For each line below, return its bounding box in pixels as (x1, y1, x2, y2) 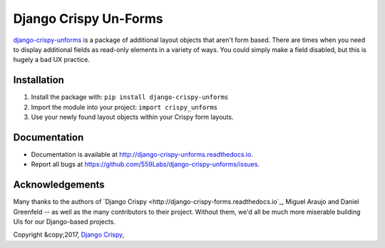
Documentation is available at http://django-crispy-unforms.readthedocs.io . (31, 150, 253, 158)
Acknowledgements (13, 179, 105, 191)
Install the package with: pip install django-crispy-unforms (31, 93, 229, 101)
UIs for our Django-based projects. (13, 217, 115, 226)
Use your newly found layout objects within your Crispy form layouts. (31, 113, 234, 121)
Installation (13, 74, 64, 86)
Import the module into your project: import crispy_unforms (31, 103, 217, 111)
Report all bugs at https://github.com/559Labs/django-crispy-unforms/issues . (31, 160, 260, 169)
